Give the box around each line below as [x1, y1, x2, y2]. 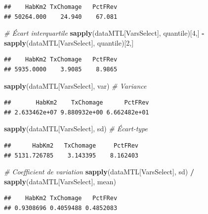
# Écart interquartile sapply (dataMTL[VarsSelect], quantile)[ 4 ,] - [4, 28, 205, 38]
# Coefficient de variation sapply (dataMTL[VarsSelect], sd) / [4, 166, 194, 177]
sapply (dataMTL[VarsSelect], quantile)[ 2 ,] [4, 37, 134, 48]
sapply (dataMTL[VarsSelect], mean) [4, 176, 116, 186]
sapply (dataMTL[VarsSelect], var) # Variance [4, 80, 147, 91]
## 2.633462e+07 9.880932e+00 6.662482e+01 [4, 108, 149, 116]
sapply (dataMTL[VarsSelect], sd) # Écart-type [4, 123, 148, 134]
